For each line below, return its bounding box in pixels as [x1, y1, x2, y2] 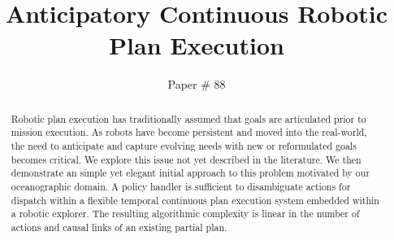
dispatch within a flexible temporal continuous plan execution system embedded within [11, 193, 379, 207]
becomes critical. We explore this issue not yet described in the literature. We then [11, 152, 362, 166]
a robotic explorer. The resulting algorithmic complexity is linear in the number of [11, 207, 360, 220]
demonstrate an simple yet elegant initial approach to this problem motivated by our [11, 166, 370, 180]
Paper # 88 [167, 76, 226, 93]
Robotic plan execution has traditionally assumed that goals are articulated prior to [11, 111, 366, 125]
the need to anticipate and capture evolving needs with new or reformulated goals [11, 139, 357, 153]
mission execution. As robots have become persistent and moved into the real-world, [11, 125, 367, 139]
